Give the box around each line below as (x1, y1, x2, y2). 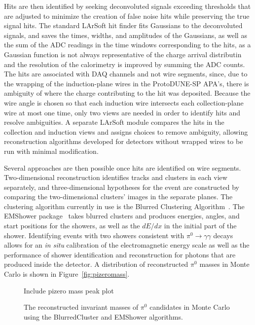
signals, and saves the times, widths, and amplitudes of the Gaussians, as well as (4, 30, 247, 40)
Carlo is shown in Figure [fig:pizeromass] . (4, 269, 130, 279)
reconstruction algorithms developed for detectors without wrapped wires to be (4, 136, 243, 146)
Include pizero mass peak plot (24, 285, 114, 295)
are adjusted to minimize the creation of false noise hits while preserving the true (4, 10, 250, 21)
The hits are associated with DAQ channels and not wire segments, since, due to (4, 69, 248, 79)
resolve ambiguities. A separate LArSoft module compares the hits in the (4, 117, 224, 127)
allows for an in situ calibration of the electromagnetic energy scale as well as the (4, 240, 250, 250)
